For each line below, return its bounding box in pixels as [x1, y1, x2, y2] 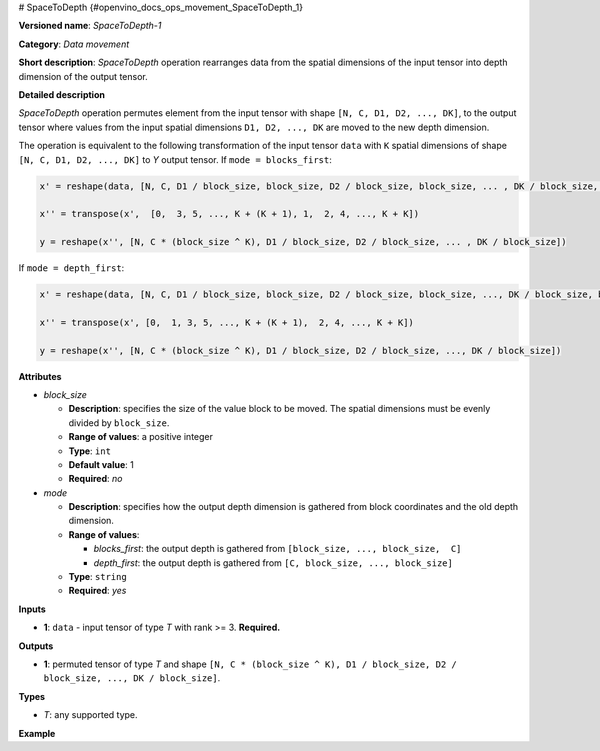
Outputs [18, 640, 54, 652]
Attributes [18, 370, 62, 382]
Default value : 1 [68, 458, 134, 470]
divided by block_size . [68, 416, 170, 429]
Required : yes [68, 585, 127, 597]
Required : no [68, 473, 123, 485]
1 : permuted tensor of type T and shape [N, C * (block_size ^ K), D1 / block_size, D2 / [43, 658, 457, 670]
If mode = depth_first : [18, 262, 125, 274]
